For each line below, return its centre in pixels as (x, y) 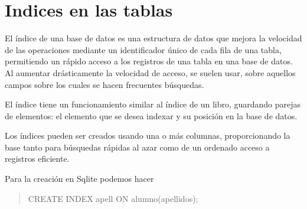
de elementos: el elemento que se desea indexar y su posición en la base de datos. (151, 115)
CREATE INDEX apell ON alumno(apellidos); (113, 198)
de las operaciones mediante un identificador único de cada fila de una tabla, (143, 49)
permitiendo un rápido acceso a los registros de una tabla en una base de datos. (149, 61)
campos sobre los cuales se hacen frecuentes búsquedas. (104, 84)
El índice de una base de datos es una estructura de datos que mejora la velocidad (153, 38)
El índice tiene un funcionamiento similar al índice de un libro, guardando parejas (153, 104)
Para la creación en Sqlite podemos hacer (79, 179)
